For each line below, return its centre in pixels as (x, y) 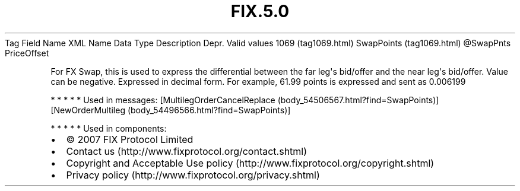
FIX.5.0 (260, 11)
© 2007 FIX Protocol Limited (130, 139)
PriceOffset (27, 53)
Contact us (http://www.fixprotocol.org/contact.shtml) (187, 151)
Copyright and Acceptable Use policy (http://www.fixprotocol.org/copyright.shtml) (250, 163)
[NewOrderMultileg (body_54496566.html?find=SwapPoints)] (171, 110)
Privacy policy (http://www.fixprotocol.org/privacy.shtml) (193, 175)
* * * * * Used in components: (109, 128)
